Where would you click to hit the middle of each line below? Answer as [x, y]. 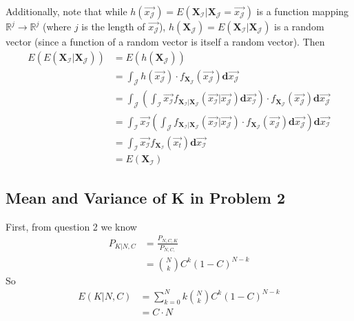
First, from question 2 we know [71, 226]
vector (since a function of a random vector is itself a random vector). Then [165, 41]
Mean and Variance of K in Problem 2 [146, 197]
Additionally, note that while [66, 11]
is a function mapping [303, 11]
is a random [299, 26]
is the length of [113, 26]
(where [57, 26]
